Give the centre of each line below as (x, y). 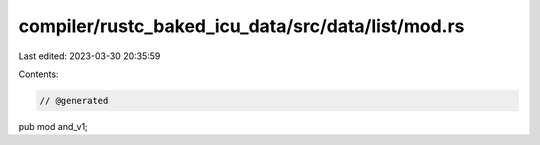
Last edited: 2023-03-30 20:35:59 (89, 56)
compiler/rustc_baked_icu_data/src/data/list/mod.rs (241, 26)
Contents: (38, 74)
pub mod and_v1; (53, 126)
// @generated (74, 100)
